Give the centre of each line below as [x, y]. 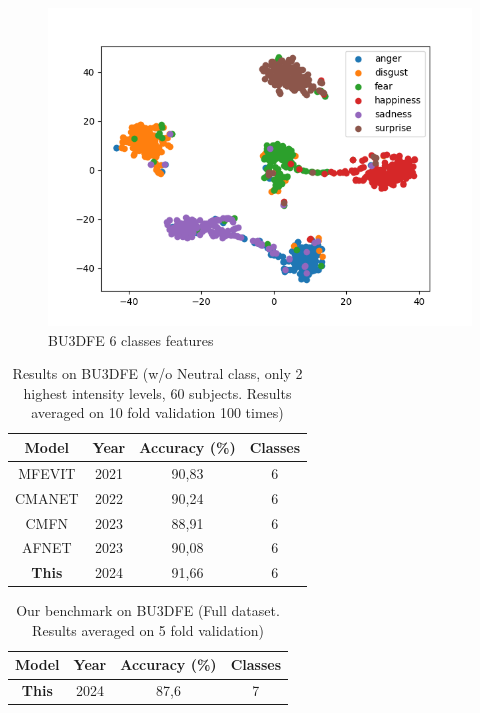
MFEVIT [47, 472]
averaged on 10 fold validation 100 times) [157, 412]
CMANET [47, 497]
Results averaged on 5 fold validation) [148, 629]
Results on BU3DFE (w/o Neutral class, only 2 [157, 373]
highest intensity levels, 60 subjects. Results [157, 392]
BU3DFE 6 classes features [131, 339]
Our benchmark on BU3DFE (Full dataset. [148, 610]
